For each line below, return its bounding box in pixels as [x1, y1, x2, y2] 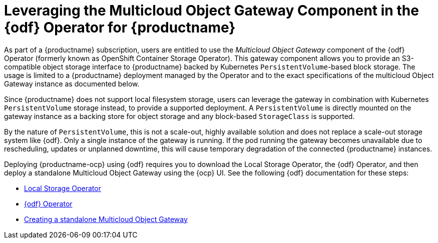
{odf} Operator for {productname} [4, 19, 236, 36]
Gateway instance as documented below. [4, 79, 140, 88]
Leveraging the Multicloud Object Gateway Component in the [4, 2, 419, 19]
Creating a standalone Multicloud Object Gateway [24, 214, 188, 223]
